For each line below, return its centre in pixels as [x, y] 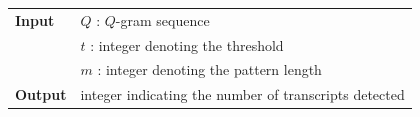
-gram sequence [162, 19]
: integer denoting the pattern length [209, 69]
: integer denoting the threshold [187, 44]
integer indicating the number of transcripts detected [242, 94]
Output [41, 94]
